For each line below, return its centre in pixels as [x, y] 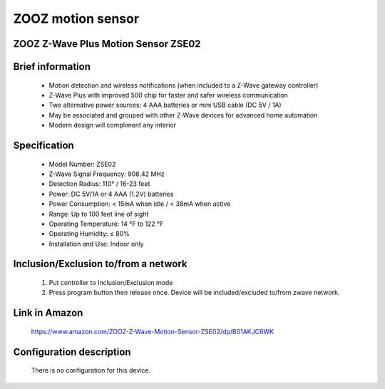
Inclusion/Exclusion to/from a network [100, 264]
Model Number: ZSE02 [82, 164]
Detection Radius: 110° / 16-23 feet [99, 184]
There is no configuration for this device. [91, 370]
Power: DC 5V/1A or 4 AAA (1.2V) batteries [111, 194]
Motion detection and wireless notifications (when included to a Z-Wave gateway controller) [184, 85]
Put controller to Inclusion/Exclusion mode [111, 283]
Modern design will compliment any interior [113, 125]
